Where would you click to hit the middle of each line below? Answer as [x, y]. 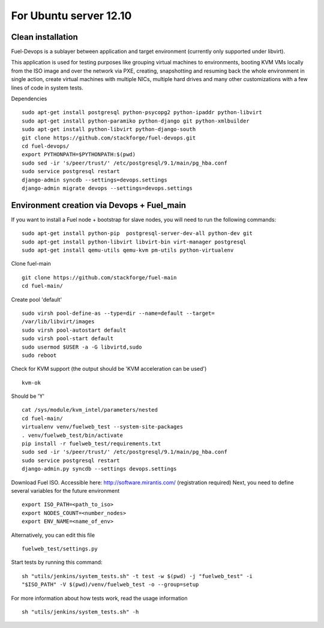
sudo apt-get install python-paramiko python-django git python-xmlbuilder [136, 121]
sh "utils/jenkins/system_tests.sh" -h [80, 612]
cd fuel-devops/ [46, 146]
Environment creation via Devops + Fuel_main [98, 205]
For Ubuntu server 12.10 [71, 16]
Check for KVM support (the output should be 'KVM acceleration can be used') [109, 369]
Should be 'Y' [28, 396]
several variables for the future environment [65, 490]
